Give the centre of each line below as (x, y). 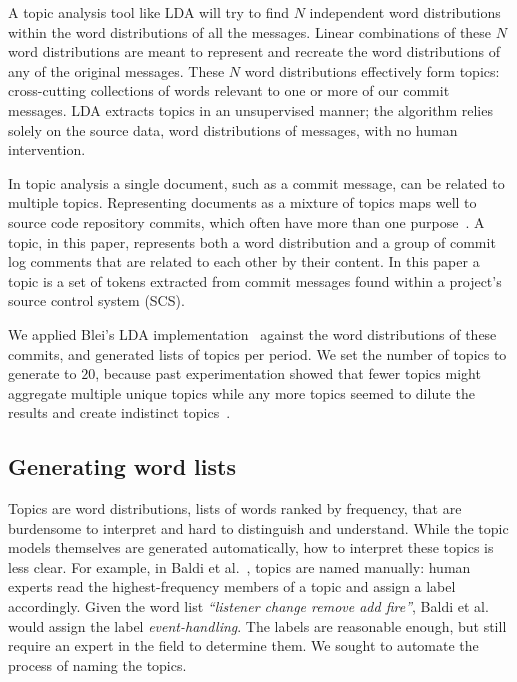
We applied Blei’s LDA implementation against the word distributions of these (252, 333)
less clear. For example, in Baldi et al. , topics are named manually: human (239, 566)
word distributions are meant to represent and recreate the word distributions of (254, 51)
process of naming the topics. (97, 664)
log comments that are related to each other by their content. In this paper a (244, 261)
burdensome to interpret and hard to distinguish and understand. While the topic (258, 527)
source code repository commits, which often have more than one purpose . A (246, 221)
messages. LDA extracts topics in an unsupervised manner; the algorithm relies (250, 109)
